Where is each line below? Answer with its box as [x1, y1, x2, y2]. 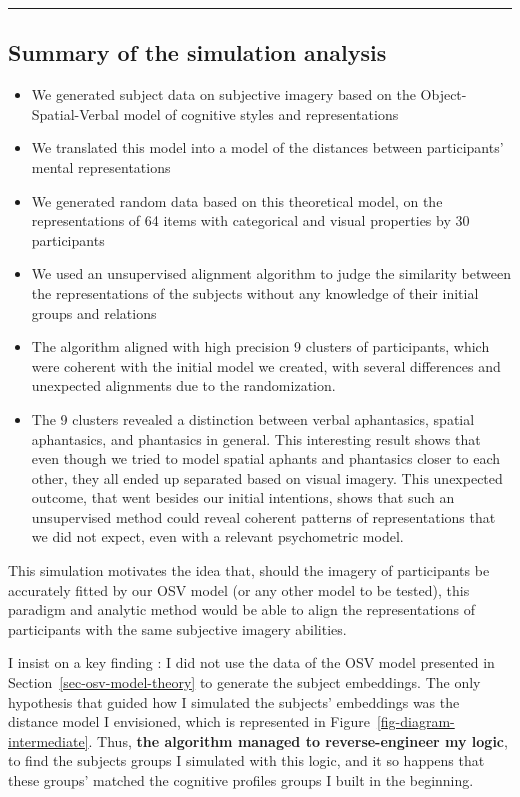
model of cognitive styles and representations [123, 103, 399, 124]
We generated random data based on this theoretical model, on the [31, 190, 443, 211]
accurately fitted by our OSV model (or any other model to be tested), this [8, 579, 470, 600]
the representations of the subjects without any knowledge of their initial [31, 282, 479, 303]
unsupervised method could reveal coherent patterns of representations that [31, 506, 496, 527]
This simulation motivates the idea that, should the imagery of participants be [8, 560, 490, 581]
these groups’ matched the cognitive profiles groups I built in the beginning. [8, 770, 474, 791]
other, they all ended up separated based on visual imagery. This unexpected [31, 467, 503, 488]
